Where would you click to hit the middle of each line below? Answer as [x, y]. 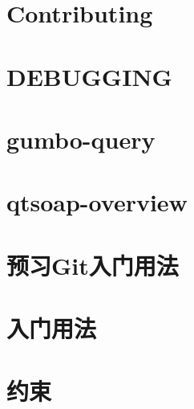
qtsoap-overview [97, 202]
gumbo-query [81, 139]
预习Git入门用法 [93, 265]
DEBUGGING [89, 76]
